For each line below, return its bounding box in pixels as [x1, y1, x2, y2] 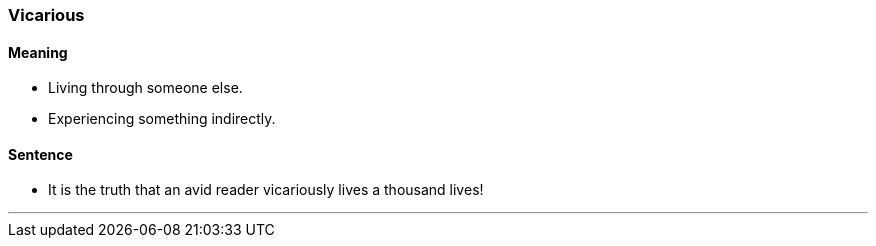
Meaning [8, 43, 68, 61]
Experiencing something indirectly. [48, 110, 276, 128]
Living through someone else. [48, 79, 243, 97]
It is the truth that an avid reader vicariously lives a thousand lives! [48, 181, 484, 199]
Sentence [8, 145, 73, 163]
